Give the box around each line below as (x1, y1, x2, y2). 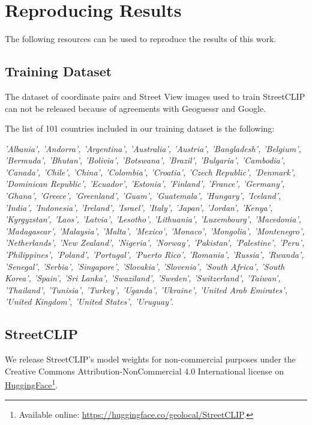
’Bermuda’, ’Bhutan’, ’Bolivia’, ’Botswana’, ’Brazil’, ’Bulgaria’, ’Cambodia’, (5, 154, 286, 167)
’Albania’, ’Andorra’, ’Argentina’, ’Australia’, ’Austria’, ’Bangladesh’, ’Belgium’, (5, 142, 301, 154)
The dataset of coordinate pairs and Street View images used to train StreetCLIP (5, 90, 305, 102)
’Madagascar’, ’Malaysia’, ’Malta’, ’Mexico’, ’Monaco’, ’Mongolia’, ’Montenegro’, (5, 224, 305, 237)
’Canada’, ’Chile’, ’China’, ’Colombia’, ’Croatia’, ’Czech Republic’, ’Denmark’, (5, 165, 296, 178)
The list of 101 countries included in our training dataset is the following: (5, 122, 275, 135)
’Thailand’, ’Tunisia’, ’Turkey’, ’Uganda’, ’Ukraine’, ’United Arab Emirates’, (5, 283, 287, 296)
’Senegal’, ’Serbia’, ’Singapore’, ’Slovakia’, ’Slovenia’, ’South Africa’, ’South (5, 260, 285, 272)
